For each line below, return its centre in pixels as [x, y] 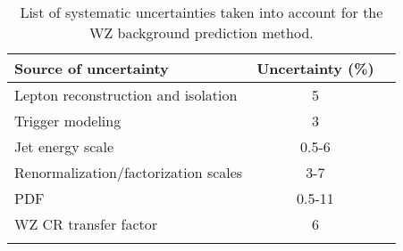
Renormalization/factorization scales [129, 172]
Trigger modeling [68, 121]
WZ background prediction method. [201, 32]
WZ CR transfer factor [86, 224]
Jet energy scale [64, 146]
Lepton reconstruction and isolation [126, 95]
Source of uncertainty [92, 68]
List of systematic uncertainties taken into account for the [201, 12]
